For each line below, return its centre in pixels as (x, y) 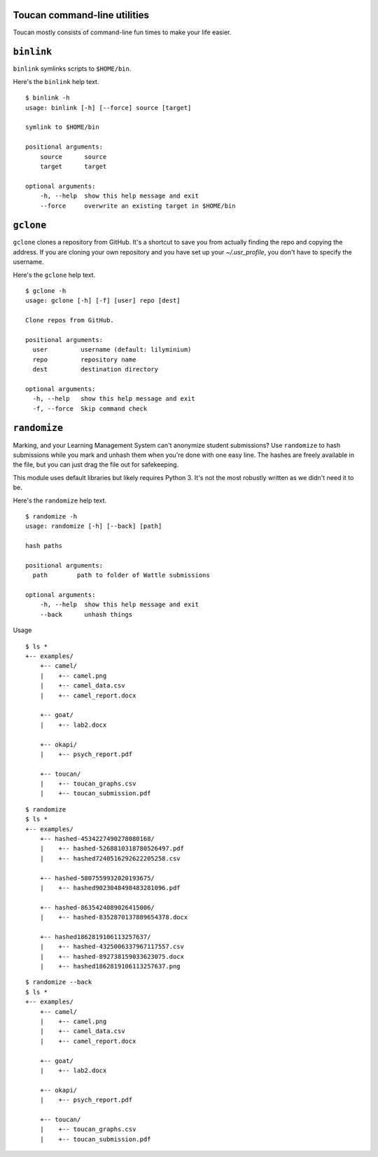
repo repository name (84, 360)
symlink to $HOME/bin (62, 127)
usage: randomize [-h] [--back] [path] (94, 526)
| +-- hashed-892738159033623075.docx (112, 956)
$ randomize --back (59, 982)
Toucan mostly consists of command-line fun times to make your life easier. (122, 32)
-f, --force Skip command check (90, 409)
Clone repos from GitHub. (70, 320)
